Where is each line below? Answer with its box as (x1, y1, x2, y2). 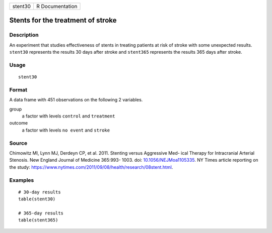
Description (9, 32, 39, 39)
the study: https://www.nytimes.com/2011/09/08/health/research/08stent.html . (9, 164, 173, 170)
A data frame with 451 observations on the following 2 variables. (9, 97, 143, 103)
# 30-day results (18, 189, 61, 195)
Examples (9, 176, 34, 183)
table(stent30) (18, 196, 56, 202)
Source (9, 140, 28, 147)
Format (9, 86, 28, 93)
